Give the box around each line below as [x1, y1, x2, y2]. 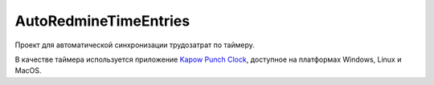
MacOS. [14, 66, 42, 75]
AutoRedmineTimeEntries [14, 12, 190, 30]
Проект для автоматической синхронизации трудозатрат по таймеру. [14, 40, 255, 50]
